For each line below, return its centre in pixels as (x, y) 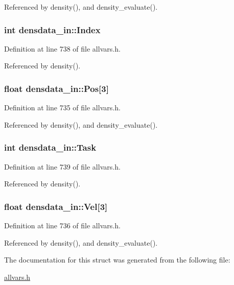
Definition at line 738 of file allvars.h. (62, 48)
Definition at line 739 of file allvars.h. (62, 166)
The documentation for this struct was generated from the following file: (117, 260)
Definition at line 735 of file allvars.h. (62, 108)
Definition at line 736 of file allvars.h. (62, 225)
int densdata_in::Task (50, 147)
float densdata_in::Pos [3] (56, 88)
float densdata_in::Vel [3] (56, 206)
